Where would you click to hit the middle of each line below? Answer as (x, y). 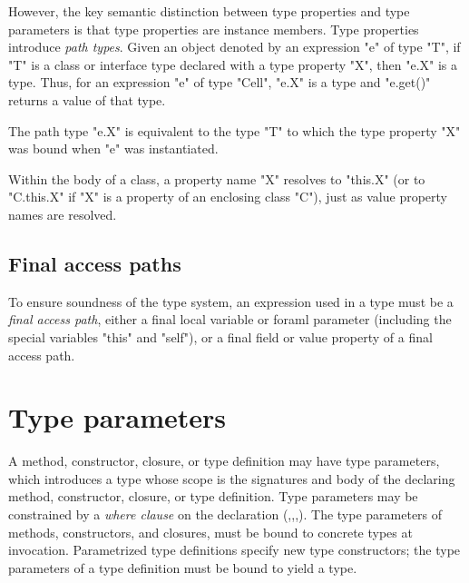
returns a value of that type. (87, 99)
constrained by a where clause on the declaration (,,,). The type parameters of (225, 514)
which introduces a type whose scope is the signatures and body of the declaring (232, 478)
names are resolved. (63, 214)
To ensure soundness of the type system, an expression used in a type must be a (231, 301)
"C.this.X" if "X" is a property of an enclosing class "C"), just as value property (228, 197)
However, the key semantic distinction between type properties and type (209, 11)
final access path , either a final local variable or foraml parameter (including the (230, 319)
